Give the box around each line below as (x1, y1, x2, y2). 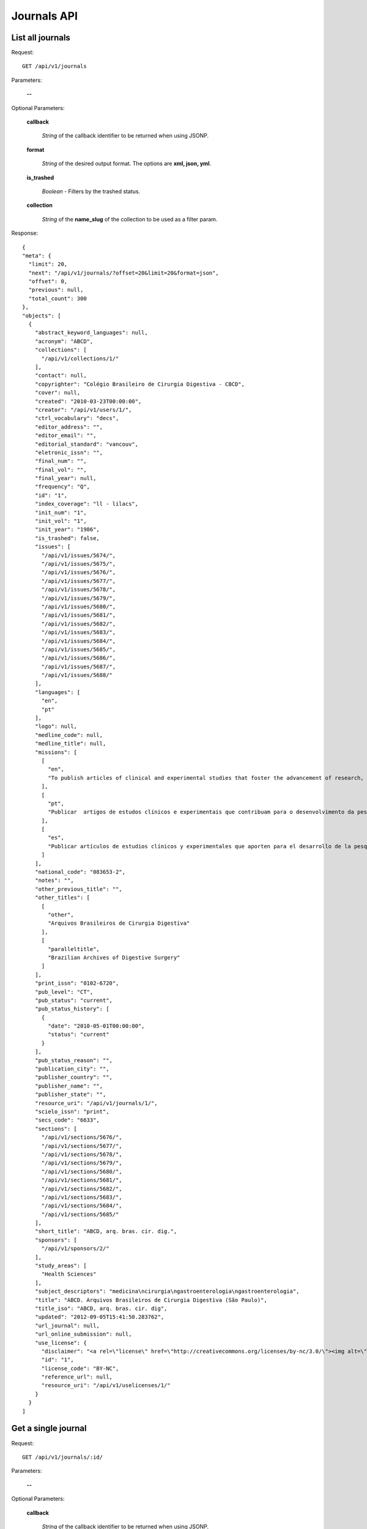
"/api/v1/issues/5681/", (41, 612, 116, 619)
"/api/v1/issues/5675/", (41, 560, 116, 567)
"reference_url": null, (41, 1374, 113, 1380)
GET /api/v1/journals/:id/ (22, 1453, 103, 1461)
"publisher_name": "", (34, 1083, 103, 1089)
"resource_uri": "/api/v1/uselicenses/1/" (41, 1382, 171, 1389)
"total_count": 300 (28, 295, 87, 302)
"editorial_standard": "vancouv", (34, 440, 139, 448)
